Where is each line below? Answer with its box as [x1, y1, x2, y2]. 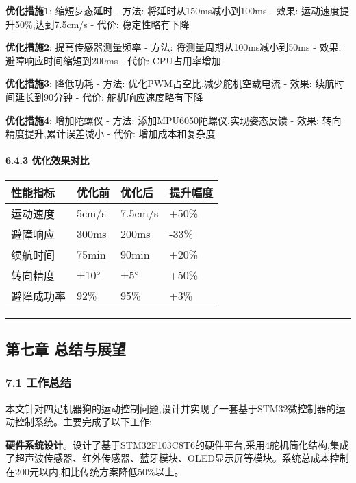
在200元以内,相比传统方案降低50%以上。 [5, 464, 184, 478]
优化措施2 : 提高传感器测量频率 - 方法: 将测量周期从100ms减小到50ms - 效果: [5, 40, 342, 54]
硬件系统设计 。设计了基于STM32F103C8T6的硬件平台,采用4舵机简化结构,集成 [5, 437, 349, 451]
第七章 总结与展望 [5, 338, 127, 359]
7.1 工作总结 [5, 374, 71, 391]
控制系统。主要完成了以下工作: [14, 414, 152, 429]
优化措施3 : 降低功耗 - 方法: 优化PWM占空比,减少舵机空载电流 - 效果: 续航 [5, 76, 335, 91]
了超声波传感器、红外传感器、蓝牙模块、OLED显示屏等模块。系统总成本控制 [5, 451, 349, 465]
